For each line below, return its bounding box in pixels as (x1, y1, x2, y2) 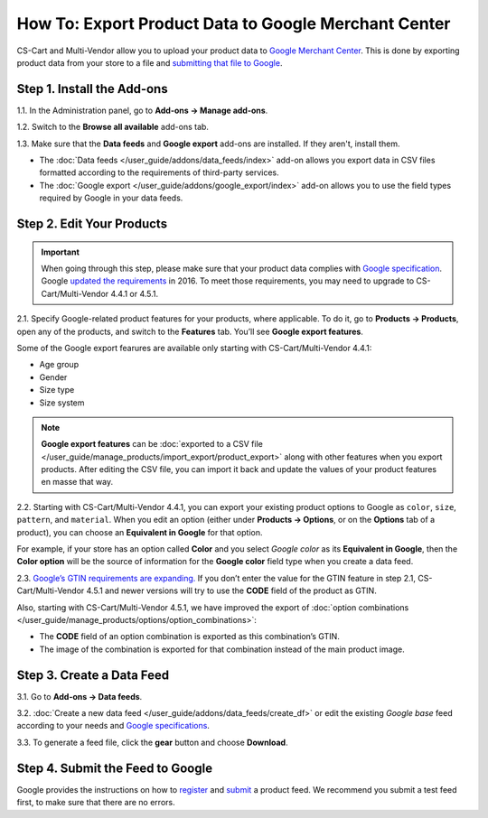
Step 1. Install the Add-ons (16, 81, 168, 97)
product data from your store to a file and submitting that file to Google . (16, 57, 283, 68)
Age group (39, 359, 80, 370)
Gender (39, 371, 68, 383)
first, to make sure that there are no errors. (16, 797, 175, 808)
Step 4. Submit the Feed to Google (16, 760, 212, 776)
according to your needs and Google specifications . (16, 720, 210, 731)
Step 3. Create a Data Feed (16, 667, 170, 683)
